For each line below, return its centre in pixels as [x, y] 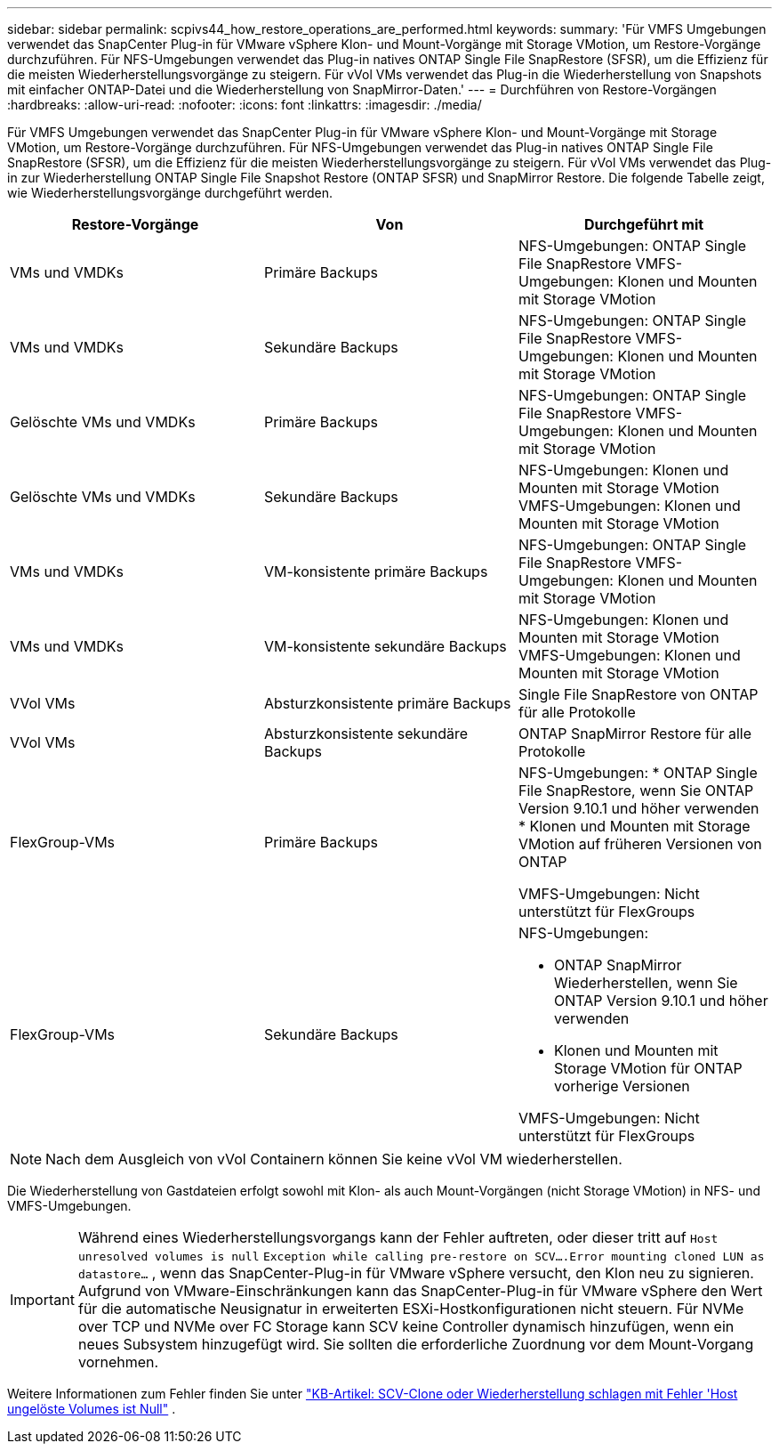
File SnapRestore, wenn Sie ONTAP [636, 790]
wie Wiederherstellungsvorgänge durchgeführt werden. [170, 193]
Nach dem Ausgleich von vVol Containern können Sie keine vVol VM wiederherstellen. [334, 1159]
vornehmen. [118, 1362]
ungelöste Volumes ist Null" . [92, 1409]
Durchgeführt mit [644, 224]
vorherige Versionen [622, 1086]
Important [42, 1300]
